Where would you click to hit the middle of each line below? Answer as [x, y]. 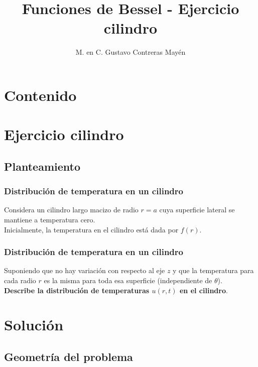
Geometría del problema [69, 357]
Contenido [40, 95]
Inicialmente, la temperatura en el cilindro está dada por [91, 229]
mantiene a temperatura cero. [50, 220]
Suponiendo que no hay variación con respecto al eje [85, 270]
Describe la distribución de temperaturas [77, 290]
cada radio [20, 280]
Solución [34, 325]
